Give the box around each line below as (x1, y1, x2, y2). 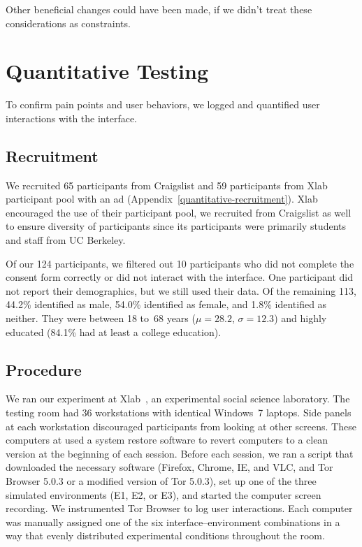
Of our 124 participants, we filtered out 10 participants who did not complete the (6, 256, 354, 270)
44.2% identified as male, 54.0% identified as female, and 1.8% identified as (6, 297, 327, 312)
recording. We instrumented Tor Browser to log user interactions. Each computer (6, 501, 353, 516)
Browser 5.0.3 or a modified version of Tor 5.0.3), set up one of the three (6, 474, 317, 488)
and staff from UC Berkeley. (6, 233, 126, 247)
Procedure (6, 358, 82, 380)
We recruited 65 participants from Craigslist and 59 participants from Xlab (6, 177, 328, 192)
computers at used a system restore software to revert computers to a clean (6, 432, 328, 447)
